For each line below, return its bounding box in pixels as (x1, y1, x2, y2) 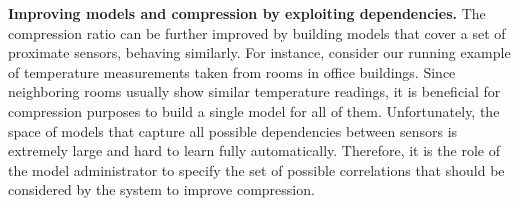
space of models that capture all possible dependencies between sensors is (8, 120, 458, 141)
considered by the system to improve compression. (8, 179, 315, 200)
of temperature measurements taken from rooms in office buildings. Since (8, 61, 456, 82)
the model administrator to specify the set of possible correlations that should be (8, 159, 505, 180)
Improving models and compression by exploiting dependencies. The (8, 3, 486, 23)
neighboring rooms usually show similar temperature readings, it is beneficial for (8, 81, 501, 102)
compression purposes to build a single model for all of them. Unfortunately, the (8, 100, 500, 121)
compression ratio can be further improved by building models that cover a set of (8, 22, 506, 43)
